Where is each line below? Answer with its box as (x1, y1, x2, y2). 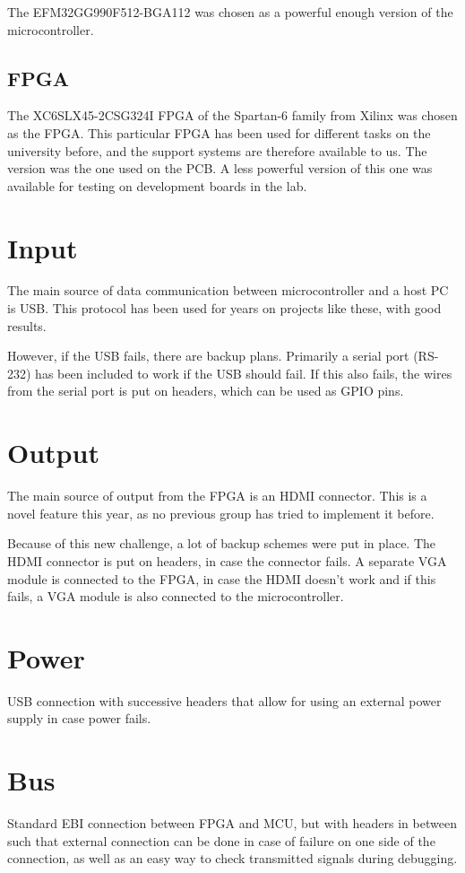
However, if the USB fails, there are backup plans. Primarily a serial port (7, 346, 409, 365)
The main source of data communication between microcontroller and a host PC (7, 281, 449, 300)
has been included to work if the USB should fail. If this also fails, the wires (35, 363, 452, 382)
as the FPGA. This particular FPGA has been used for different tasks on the (7, 123, 431, 142)
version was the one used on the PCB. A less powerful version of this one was (7, 159, 433, 178)
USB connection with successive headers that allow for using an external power (7, 691, 442, 710)
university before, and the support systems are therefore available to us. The (7, 141, 427, 160)
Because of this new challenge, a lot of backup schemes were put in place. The (7, 534, 436, 553)
